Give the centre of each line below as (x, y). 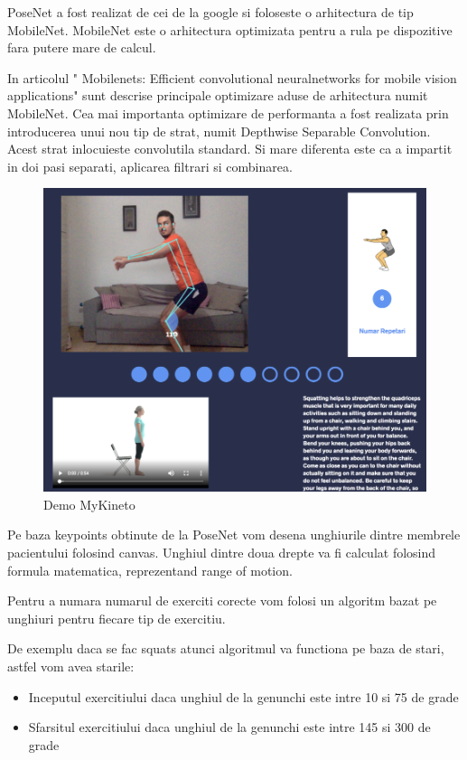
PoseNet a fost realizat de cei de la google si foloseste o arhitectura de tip (210, 12)
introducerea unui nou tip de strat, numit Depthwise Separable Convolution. (219, 131)
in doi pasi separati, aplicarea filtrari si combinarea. (150, 166)
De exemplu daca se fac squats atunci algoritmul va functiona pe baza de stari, (226, 648)
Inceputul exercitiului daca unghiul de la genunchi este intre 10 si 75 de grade (243, 696)
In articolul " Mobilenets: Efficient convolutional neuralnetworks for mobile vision (232, 77)
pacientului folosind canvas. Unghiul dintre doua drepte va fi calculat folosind (222, 552)
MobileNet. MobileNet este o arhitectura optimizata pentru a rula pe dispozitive (230, 29)
